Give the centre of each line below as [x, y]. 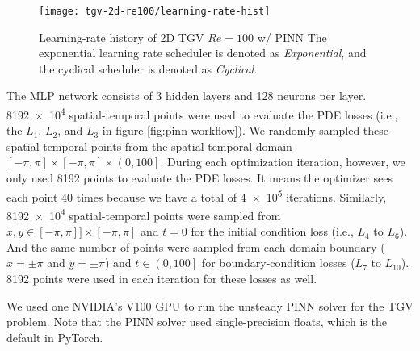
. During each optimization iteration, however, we [283, 162]
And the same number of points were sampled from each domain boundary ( [196, 247]
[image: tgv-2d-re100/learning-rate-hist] [155, 11]
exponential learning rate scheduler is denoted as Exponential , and [203, 53]
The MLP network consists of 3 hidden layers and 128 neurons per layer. [187, 96]
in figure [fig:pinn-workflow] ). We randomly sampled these [246, 130]
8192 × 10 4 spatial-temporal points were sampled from [144, 214]
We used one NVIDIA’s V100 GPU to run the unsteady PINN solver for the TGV [210, 305]
